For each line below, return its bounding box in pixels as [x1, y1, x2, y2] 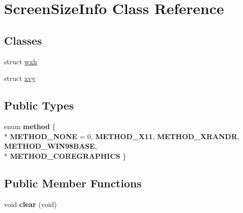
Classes [4, 32, 42, 48]
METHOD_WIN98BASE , [4, 141, 97, 151]
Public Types [4, 97, 74, 113]
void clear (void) [4, 198, 57, 209]
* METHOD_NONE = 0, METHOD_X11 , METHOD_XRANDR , [4, 131, 239, 141]
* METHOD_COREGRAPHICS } [4, 150, 127, 161]
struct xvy [4, 73, 36, 83]
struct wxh [4, 56, 37, 66]
